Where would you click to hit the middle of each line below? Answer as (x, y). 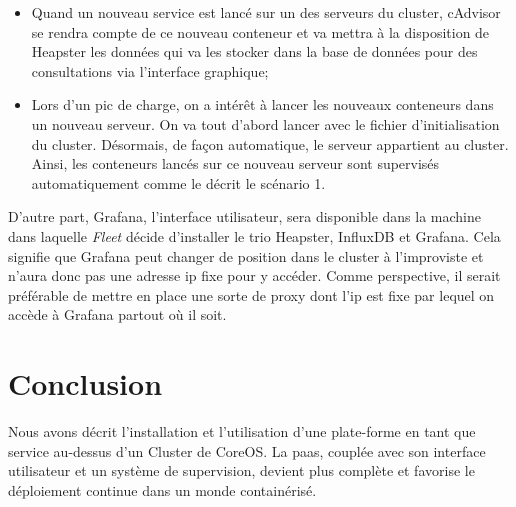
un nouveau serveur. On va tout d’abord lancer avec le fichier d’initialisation (265, 123)
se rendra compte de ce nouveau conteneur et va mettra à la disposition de (260, 31)
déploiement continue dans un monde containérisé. (162, 489)
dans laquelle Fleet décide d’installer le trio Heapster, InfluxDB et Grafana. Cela (254, 235)
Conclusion (85, 383)
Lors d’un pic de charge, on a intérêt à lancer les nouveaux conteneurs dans (262, 104)
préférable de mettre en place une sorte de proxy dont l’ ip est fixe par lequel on (251, 294)
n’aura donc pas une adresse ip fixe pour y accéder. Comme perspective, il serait (254, 275)
